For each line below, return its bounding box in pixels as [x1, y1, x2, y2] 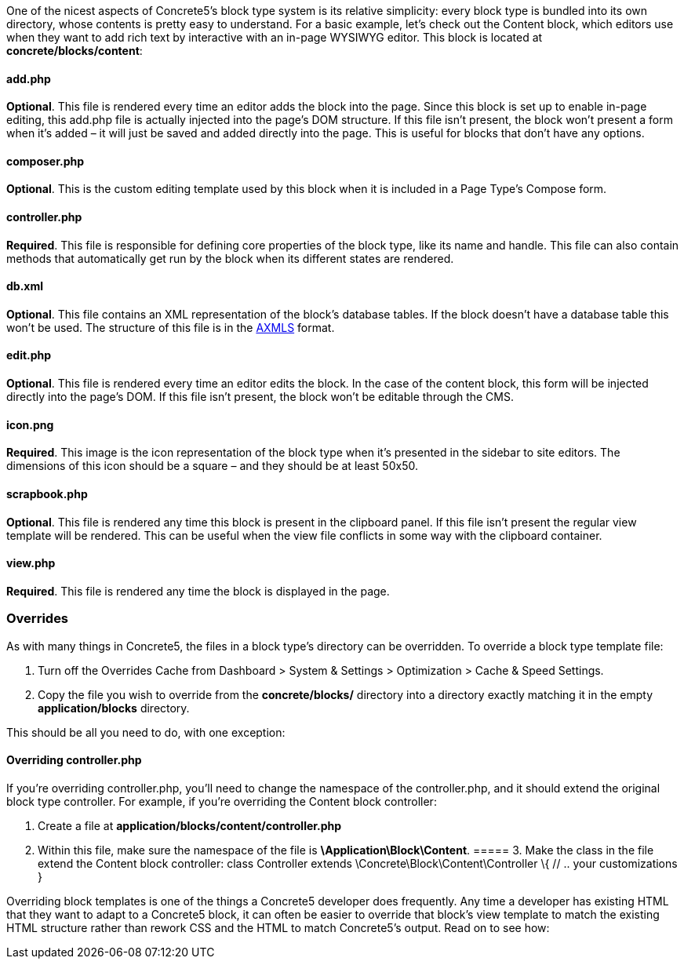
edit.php [6, 348, 52, 362]
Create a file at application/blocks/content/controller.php [38, 818, 342, 832]
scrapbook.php [6, 486, 88, 501]
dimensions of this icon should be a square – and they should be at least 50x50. [6, 459, 418, 473]
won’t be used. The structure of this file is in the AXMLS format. [6, 320, 335, 334]
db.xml [6, 279, 44, 293]
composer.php [6, 154, 85, 168]
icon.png [6, 417, 54, 432]
